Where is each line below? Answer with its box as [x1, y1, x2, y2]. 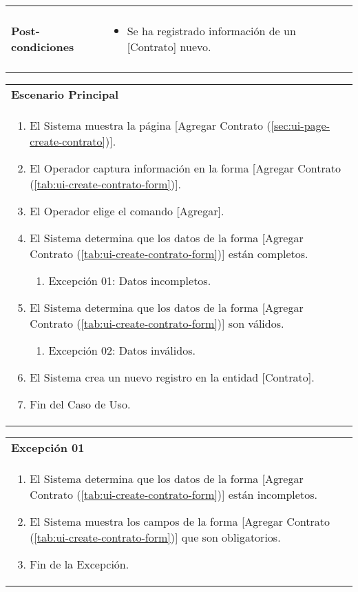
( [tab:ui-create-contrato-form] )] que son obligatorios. [30, 529, 281, 545]
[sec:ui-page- [271, 117, 330, 133]
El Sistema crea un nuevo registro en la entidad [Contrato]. [30, 369, 315, 385]
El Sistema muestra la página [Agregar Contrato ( [30, 117, 271, 133]
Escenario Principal [11, 86, 119, 102]
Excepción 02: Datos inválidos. [48, 342, 196, 358]
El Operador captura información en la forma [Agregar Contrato [30, 160, 341, 176]
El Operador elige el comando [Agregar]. [30, 203, 224, 219]
